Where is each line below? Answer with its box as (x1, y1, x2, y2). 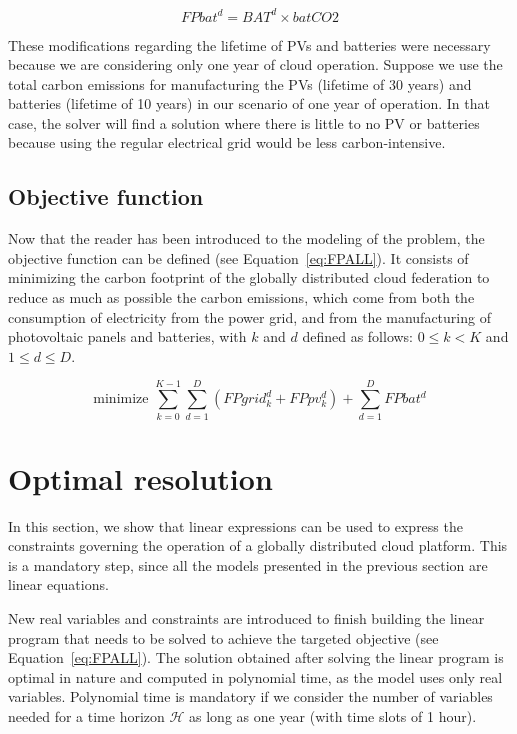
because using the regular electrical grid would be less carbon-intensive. (8, 132, 446, 153)
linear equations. (8, 574, 109, 595)
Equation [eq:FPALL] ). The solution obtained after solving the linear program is (8, 647, 504, 668)
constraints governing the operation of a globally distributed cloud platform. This (8, 535, 508, 556)
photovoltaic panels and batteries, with (8, 326, 247, 347)
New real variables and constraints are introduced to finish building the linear (8, 608, 485, 629)
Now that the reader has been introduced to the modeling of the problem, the (8, 228, 485, 249)
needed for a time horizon (8, 706, 165, 727)
